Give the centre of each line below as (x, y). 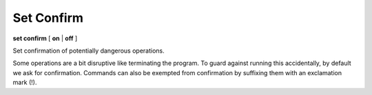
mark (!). (25, 83)
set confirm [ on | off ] (45, 38)
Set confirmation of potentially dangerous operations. (89, 51)
